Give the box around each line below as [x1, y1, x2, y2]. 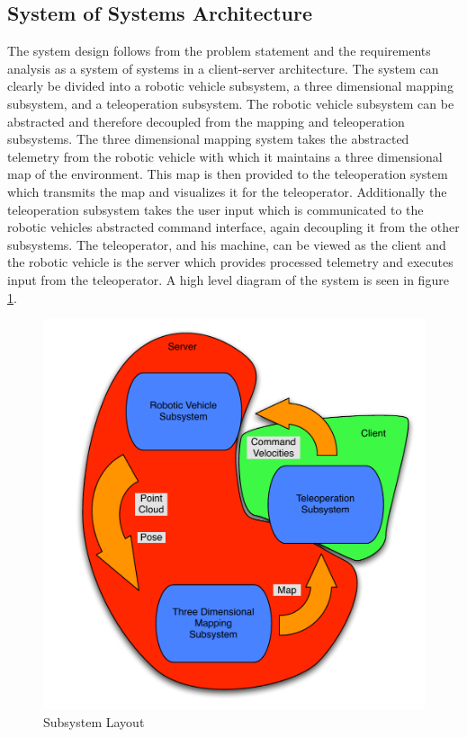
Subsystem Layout [43, 712, 145, 731]
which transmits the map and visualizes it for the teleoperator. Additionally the [7, 182, 447, 200]
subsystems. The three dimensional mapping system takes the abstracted [7, 129, 409, 148]
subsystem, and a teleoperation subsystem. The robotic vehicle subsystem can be [7, 93, 454, 112]
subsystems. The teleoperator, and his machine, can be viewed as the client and [7, 235, 446, 253]
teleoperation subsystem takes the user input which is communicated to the [7, 200, 424, 218]
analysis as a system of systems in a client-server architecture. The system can [7, 58, 439, 77]
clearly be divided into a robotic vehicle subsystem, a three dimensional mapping [7, 76, 454, 95]
